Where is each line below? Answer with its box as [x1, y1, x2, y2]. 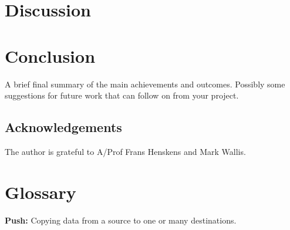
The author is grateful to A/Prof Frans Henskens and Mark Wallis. [5, 145, 246, 157]
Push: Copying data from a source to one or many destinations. [5, 214, 237, 226]
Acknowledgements [5, 118, 122, 136]
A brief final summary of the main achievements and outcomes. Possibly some [5, 77, 285, 90]
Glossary [5, 180, 76, 204]
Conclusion [5, 43, 96, 67]
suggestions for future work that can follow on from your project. [5, 89, 239, 102]
